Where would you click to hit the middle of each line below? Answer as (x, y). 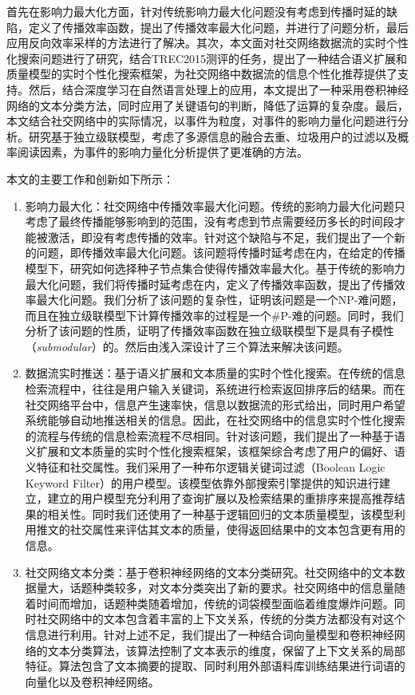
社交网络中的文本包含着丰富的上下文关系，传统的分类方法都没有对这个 (221, 619)
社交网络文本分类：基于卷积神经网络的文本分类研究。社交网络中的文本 (209, 572)
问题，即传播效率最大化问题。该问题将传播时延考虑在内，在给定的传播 (221, 253)
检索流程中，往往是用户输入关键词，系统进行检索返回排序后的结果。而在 (215, 389)
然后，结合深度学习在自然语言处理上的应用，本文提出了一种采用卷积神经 (218, 89)
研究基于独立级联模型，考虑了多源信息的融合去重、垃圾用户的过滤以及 (213, 136)
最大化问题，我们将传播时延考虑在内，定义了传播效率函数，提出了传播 (209, 284)
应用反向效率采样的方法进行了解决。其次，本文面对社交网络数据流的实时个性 (207, 43)
